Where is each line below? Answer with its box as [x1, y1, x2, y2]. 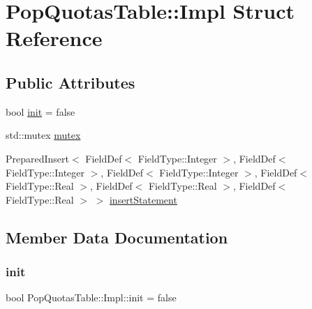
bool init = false [6, 104, 75, 119]
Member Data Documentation [6, 226, 228, 248]
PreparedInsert [6, 151, 70, 165]
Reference [6, 24, 103, 52]
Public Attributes [6, 71, 135, 93]
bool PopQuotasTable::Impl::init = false [6, 290, 177, 305]
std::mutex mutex [6, 128, 81, 142]
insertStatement [109, 192, 177, 206]
